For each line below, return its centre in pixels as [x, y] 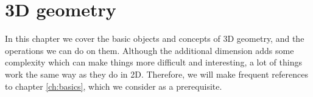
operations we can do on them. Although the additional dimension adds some [149, 50]
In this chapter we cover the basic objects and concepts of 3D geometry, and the [155, 38]
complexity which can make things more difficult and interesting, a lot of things [153, 62]
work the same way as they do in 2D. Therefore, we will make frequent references [156, 74]
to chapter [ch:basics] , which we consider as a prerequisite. [114, 86]
